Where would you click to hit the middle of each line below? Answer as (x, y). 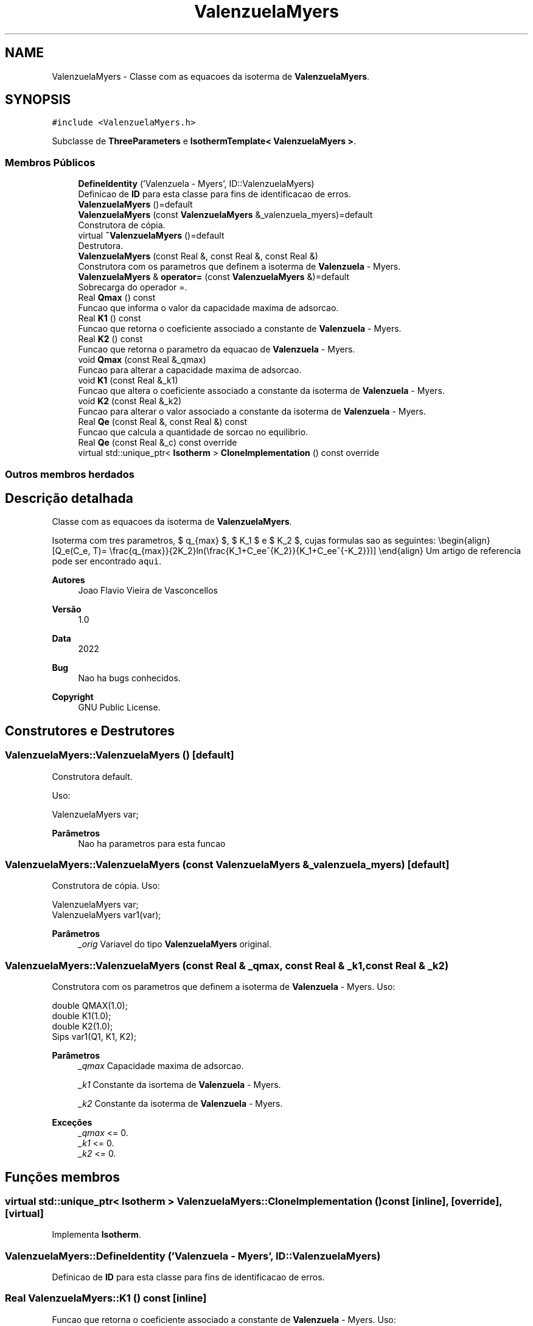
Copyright (73, 697)
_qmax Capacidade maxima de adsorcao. (161, 1066)
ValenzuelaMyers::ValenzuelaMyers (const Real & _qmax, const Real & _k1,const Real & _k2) (227, 965)
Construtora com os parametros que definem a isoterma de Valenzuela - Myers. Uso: (224, 987)
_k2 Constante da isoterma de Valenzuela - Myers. (180, 1104)
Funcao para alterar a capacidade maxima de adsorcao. (190, 370)
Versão (67, 609)
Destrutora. (101, 246)
